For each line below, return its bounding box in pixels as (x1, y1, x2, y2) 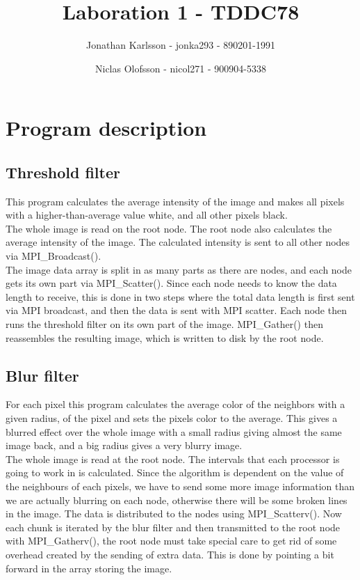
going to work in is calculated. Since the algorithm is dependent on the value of (6, 465, 344, 480)
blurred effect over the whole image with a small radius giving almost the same (6, 424, 342, 439)
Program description (6, 113, 207, 142)
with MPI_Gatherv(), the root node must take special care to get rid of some (6, 533, 337, 548)
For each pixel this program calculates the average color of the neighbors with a (6, 397, 345, 412)
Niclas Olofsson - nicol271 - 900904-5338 (95, 61, 266, 75)
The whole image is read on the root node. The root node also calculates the (6, 221, 332, 235)
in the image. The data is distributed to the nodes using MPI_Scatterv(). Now (6, 506, 342, 521)
